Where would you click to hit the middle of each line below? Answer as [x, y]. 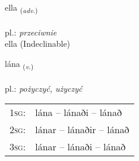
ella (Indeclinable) [38, 44]
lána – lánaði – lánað [79, 112]
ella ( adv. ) [21, 8]
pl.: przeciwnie [31, 32]
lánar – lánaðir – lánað [82, 130]
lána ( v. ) [19, 64]
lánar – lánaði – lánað [80, 147]
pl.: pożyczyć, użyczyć [44, 88]
